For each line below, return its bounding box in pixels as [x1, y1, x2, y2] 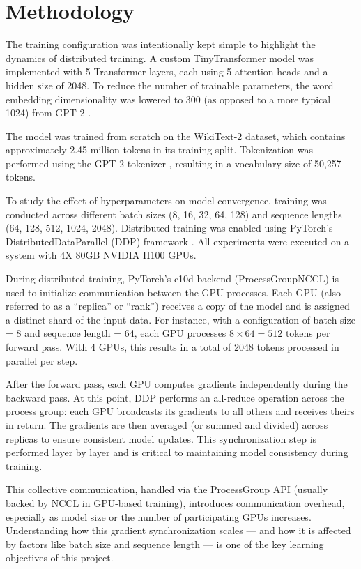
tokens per [285, 326, 330, 340]
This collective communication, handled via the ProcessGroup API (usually [6, 482, 328, 496]
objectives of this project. [6, 550, 114, 565]
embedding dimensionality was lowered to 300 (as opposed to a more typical [6, 91, 331, 106]
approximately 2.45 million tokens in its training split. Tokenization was [6, 142, 314, 157]
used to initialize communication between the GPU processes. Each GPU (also [6, 284, 341, 299]
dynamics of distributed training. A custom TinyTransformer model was [6, 50, 314, 65]
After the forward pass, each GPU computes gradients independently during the [6, 377, 348, 391]
